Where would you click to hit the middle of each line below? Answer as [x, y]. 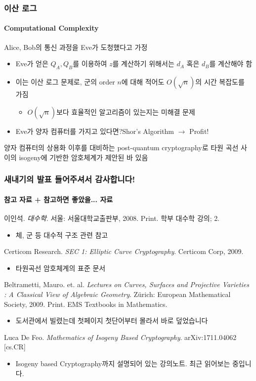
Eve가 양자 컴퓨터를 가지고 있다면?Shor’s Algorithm [95, 131]
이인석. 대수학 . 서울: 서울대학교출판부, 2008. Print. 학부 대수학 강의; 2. [112, 218]
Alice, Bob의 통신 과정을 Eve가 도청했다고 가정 [76, 47]
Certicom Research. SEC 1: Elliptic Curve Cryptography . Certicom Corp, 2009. [124, 251]
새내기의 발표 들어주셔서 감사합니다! [70, 179]
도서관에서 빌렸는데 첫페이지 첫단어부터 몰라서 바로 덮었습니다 [112, 320]
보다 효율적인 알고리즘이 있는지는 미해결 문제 [126, 111]
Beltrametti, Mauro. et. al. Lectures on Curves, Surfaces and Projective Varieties [127, 284]
